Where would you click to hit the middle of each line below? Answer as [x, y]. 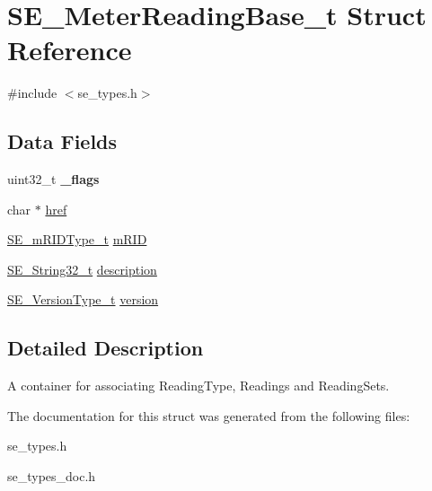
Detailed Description [106, 348]
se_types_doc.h [52, 476]
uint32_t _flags [53, 179]
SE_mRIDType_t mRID [77, 239]
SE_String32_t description [82, 269]
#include [32, 93]
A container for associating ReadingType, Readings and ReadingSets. [198, 386]
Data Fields [62, 141]
